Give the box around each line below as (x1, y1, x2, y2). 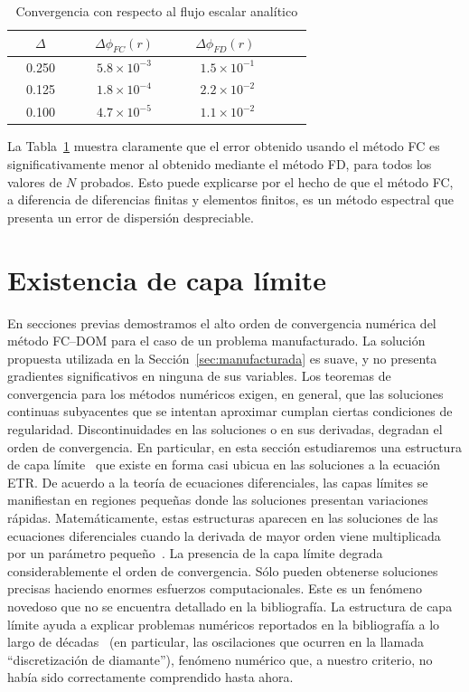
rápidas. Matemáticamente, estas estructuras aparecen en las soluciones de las (7, 508, 438, 527)
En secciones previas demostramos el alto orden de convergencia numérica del (7, 313, 436, 332)
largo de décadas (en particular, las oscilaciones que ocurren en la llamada (7, 632, 424, 651)
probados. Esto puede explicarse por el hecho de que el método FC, (80, 172, 454, 191)
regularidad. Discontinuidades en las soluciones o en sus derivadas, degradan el (7, 420, 443, 439)
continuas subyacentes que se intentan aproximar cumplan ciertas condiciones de (7, 402, 453, 421)
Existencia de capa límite (7, 261, 327, 298)
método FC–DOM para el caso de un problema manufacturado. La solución (7, 331, 426, 350)
